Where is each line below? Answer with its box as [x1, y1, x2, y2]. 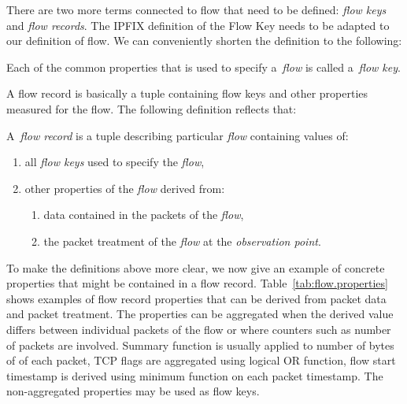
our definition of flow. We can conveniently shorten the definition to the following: [6, 32, 402, 49]
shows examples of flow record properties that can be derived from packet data [6, 290, 387, 306]
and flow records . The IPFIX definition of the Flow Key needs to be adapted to [6, 17, 390, 33]
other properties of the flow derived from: [24, 180, 225, 196]
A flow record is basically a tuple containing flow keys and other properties [6, 85, 368, 102]
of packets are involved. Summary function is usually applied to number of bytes [6, 336, 394, 353]
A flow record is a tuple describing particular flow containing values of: [6, 127, 349, 143]
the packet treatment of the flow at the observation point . [43, 232, 321, 249]
